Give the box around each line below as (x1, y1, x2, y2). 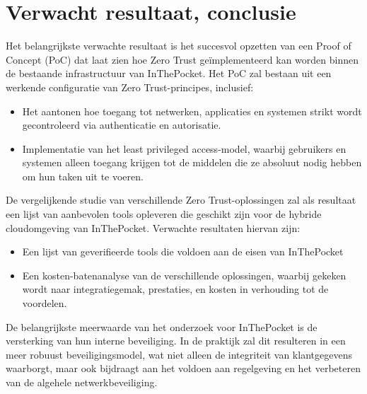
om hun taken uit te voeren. (22, 168, 144, 183)
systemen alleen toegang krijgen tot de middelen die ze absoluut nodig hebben (22, 155, 362, 170)
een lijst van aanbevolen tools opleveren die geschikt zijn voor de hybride (6, 207, 322, 221)
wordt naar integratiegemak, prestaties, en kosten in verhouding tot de (22, 282, 329, 296)
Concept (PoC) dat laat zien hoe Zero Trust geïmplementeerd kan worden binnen (6, 52, 359, 66)
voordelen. (22, 296, 67, 311)
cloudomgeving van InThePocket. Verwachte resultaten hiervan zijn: (6, 220, 301, 235)
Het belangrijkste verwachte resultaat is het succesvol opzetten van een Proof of (6, 38, 351, 53)
